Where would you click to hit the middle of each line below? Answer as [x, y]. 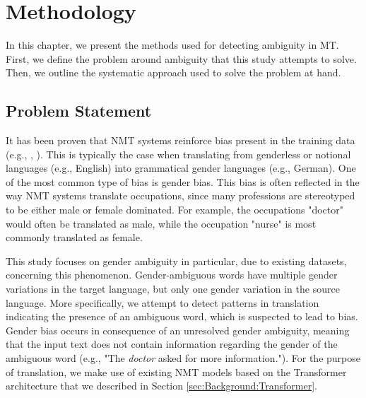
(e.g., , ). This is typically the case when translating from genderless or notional [178, 154]
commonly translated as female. [74, 237]
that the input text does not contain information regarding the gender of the [172, 344]
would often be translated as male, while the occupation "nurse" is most [161, 223]
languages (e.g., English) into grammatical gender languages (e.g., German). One [181, 168]
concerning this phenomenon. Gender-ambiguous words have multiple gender [172, 275]
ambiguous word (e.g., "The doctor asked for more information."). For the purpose [183, 358]
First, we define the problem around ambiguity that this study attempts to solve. [181, 58]
